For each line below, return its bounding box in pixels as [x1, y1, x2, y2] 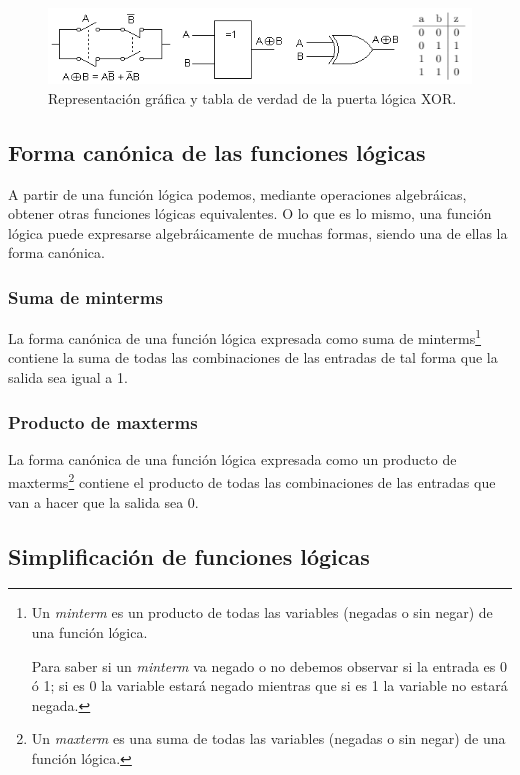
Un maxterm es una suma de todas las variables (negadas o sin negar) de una [31, 728, 506, 749]
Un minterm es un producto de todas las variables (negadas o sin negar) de [31, 602, 493, 623]
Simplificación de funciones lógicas [8, 540, 370, 571]
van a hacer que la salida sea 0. [8, 491, 199, 512]
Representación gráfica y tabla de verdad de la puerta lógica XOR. [48, 87, 457, 108]
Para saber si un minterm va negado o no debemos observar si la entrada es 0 [31, 655, 508, 676]
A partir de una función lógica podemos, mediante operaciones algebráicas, [8, 183, 467, 204]
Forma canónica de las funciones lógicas [8, 136, 426, 167]
